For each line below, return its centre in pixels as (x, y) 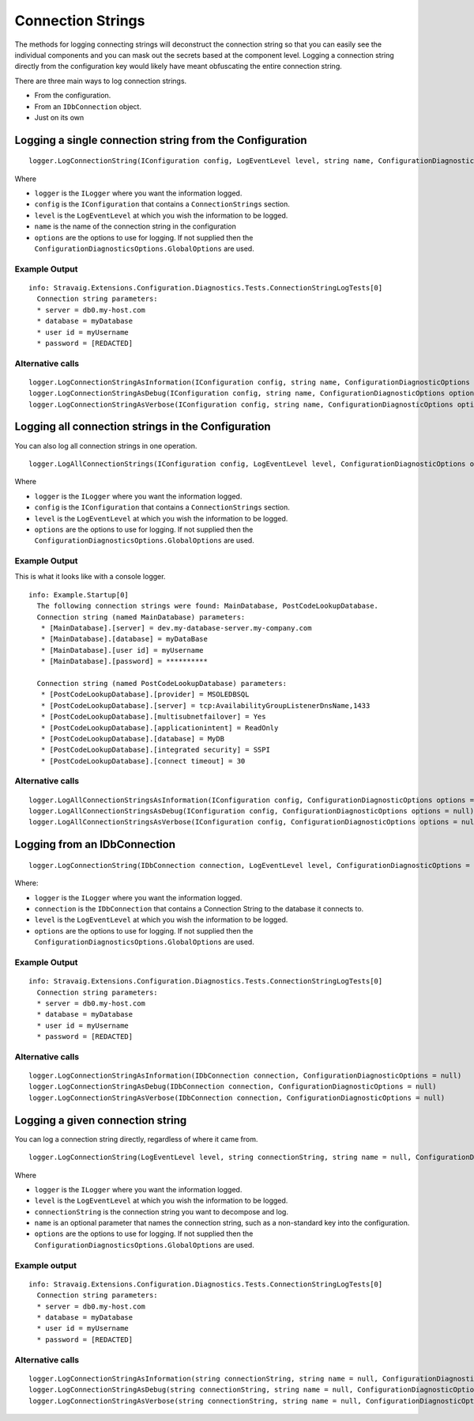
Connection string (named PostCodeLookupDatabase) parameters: (162, 683)
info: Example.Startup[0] (79, 595)
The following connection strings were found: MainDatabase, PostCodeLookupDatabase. (208, 606)
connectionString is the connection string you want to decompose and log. (161, 1211)
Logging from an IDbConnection (95, 845)
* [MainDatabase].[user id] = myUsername (122, 650)
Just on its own (59, 117)
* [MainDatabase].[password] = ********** (124, 661)
